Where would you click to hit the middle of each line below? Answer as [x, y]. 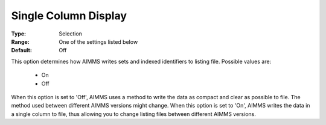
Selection [71, 34]
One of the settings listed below [98, 41]
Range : [20, 41]
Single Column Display [69, 16]
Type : [19, 34]
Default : [22, 50]
